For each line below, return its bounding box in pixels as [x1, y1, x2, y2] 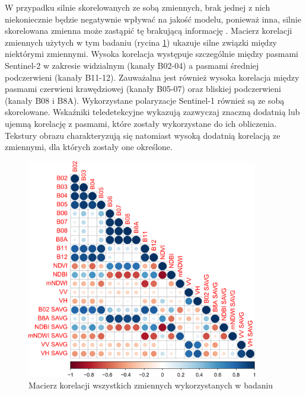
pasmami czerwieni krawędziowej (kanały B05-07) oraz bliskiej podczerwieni [5, 82, 282, 95]
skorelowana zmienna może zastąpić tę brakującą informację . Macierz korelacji [5, 24, 292, 37]
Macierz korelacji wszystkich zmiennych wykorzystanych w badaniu [28, 378, 273, 391]
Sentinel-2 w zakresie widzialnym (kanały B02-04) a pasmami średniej [5, 59, 259, 71]
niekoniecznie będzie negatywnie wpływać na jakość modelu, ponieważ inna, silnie [5, 12, 301, 25]
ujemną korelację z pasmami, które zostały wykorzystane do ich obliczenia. [5, 117, 277, 129]
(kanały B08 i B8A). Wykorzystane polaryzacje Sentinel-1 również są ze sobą [5, 94, 285, 106]
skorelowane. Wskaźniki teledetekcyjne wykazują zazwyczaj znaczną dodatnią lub [5, 106, 300, 118]
